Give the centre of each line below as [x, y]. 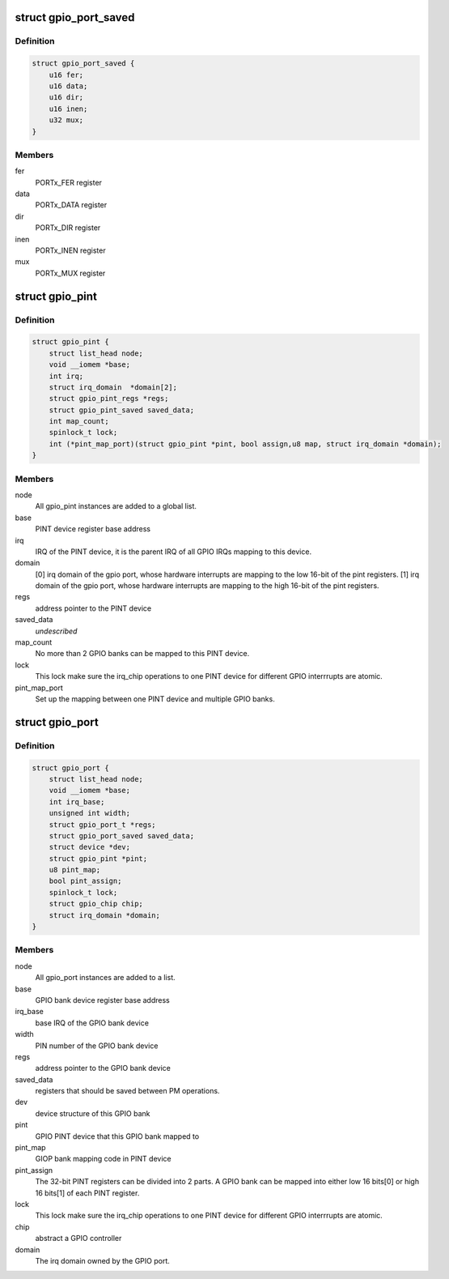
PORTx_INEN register [70, 250]
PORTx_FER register [69, 182]
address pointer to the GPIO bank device [103, 1068]
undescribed [56, 631]
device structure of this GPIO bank [93, 1113]
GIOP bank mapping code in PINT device [103, 1159]
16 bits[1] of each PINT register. [87, 1193]
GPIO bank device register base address [102, 1000]
